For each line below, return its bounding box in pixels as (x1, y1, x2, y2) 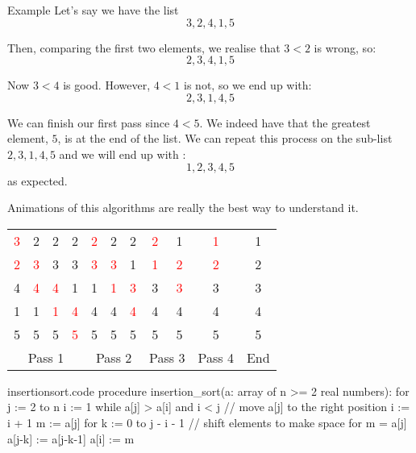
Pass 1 (27, 347, 64, 367)
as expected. (7, 172, 68, 189)
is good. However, (63, 77, 151, 94)
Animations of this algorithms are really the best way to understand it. (7, 199, 359, 216)
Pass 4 (198, 347, 234, 367)
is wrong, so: (314, 39, 376, 56)
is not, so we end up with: (184, 77, 312, 94)
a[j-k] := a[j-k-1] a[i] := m (7, 430, 135, 447)
